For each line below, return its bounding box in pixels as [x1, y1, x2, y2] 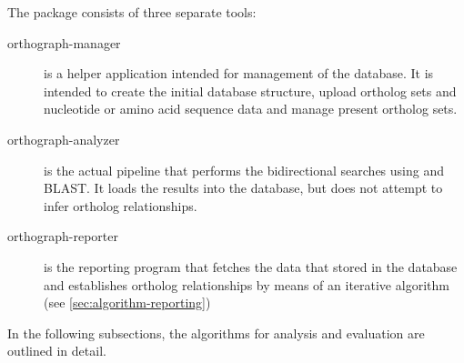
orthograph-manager [7, 33, 121, 52]
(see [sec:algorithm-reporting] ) [44, 293, 211, 312]
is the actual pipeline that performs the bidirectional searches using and [44, 160, 445, 179]
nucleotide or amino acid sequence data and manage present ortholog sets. [44, 99, 458, 118]
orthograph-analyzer [7, 129, 120, 148]
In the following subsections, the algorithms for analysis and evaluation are [7, 323, 425, 342]
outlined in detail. [7, 341, 106, 360]
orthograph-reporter [7, 227, 118, 246]
